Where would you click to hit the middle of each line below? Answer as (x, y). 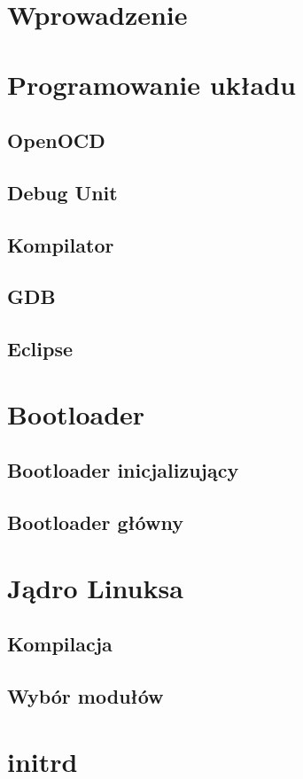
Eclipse (40, 349)
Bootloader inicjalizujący (123, 470)
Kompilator (61, 244)
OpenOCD (56, 140)
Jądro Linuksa (95, 587)
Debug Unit (62, 192)
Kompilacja (60, 644)
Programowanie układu (151, 84)
